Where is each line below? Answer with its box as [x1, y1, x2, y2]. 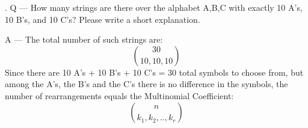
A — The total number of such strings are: [5, 33, 163, 46]
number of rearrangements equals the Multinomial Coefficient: [5, 89, 234, 102]
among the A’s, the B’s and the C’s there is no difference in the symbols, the [5, 78, 288, 90]
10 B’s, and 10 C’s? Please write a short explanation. [5, 13, 200, 25]
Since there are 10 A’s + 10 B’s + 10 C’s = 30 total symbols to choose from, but [5, 66, 304, 78]
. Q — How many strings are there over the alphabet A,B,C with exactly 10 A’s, [5, 1, 303, 13]
